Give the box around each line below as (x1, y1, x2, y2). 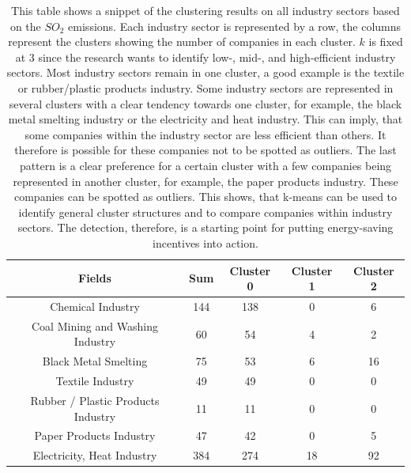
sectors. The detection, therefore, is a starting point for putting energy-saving (17, 219, 394, 236)
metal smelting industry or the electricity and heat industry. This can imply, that (8, 111, 403, 127)
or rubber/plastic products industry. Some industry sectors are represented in (17, 79, 394, 96)
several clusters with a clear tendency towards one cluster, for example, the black (9, 95, 402, 112)
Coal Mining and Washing (32, 317, 158, 334)
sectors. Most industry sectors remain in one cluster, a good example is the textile (6, 64, 405, 81)
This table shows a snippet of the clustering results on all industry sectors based (11, 2, 400, 18)
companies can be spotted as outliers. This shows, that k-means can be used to (13, 188, 398, 205)
